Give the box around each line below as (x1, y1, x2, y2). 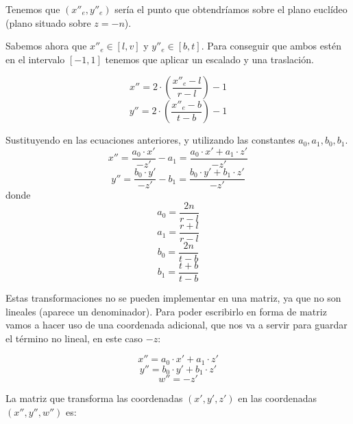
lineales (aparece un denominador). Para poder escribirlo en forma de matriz (5, 304, 327, 318)
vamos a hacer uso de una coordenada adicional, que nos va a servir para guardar (5, 317, 348, 332)
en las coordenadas (238, 391, 317, 405)
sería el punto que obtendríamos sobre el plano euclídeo (114, 2, 348, 16)
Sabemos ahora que (5, 38, 87, 53)
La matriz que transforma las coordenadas (5, 391, 183, 405)
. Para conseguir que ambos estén (201, 38, 341, 53)
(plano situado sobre (5, 15, 91, 30)
